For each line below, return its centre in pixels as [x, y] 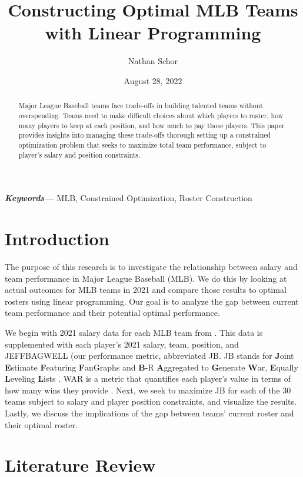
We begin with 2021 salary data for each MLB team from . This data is [134, 332]
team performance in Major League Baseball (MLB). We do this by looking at [146, 278]
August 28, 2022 [153, 80]
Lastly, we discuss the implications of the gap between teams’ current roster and [149, 413]
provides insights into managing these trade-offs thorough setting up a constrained [145, 135]
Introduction [57, 239]
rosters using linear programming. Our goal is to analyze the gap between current [152, 301]
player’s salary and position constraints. [79, 154]
